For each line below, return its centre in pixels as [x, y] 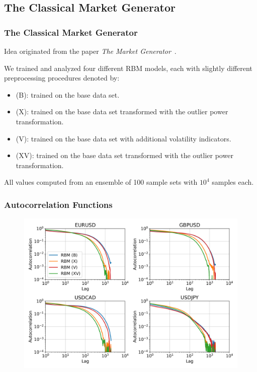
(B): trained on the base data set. [68, 94]
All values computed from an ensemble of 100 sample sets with [101, 182]
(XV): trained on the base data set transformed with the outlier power [124, 155]
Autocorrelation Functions [58, 204]
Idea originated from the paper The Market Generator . [90, 51]
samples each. [233, 182]
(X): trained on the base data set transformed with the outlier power [122, 111]
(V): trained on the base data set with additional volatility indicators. [123, 138]
